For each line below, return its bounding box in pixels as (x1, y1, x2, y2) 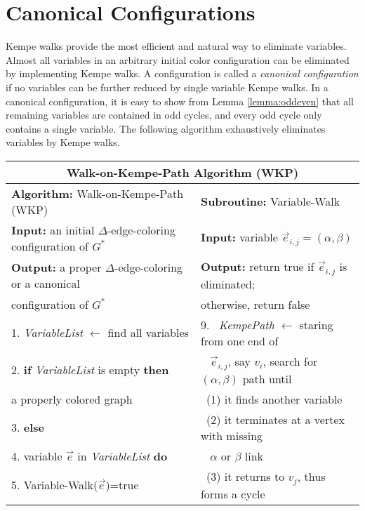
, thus (297, 467, 326, 484)
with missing (200, 427, 263, 444)
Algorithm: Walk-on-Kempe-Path (11, 185, 184, 201)
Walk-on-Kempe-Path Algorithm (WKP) (66, 164, 299, 180)
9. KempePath (200, 316, 274, 333)
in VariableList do (77, 447, 168, 464)
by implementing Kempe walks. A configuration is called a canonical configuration (6, 66, 359, 81)
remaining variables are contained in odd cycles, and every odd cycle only (6, 107, 322, 122)
